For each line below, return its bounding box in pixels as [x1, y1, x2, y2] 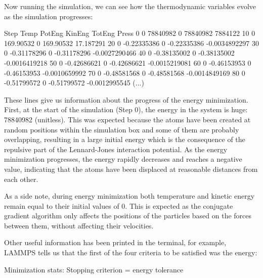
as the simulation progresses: [4, 11, 93, 21]
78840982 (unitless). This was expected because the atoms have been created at [4, 114, 251, 124]
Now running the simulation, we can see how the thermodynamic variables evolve [4, 1, 256, 11]
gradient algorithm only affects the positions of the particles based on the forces [4, 210, 252, 221]
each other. [4, 173, 38, 184]
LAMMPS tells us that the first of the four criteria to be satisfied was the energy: [4, 247, 257, 258]
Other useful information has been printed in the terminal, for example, [4, 237, 227, 248]
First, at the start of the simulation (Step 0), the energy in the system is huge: [4, 104, 248, 115]
